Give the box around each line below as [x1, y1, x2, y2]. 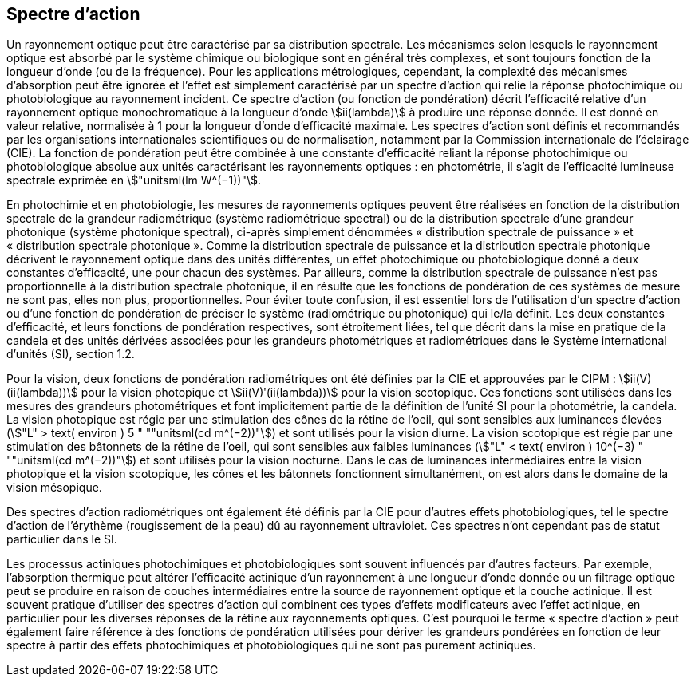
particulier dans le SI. [6, 532, 117, 547]
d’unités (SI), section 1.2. [6, 347, 135, 361]
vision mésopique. [6, 480, 102, 495]
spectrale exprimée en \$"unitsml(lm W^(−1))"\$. [6, 173, 262, 188]
